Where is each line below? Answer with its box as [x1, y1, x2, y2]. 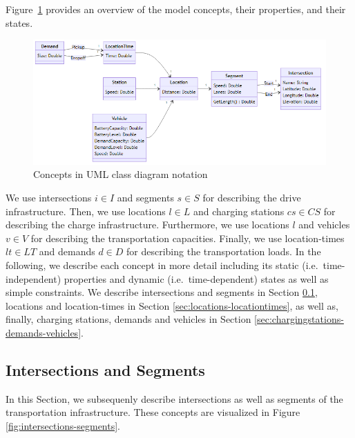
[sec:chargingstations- [254, 312, 344, 326]
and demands [39, 244, 95, 259]
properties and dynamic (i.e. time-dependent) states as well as [64, 271, 329, 286]
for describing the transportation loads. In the [126, 244, 321, 259]
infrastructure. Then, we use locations [6, 203, 166, 218]
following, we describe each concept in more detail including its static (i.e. [6, 258, 318, 272]
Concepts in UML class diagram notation [33, 167, 208, 181]
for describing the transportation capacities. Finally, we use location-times [30, 230, 345, 245]
